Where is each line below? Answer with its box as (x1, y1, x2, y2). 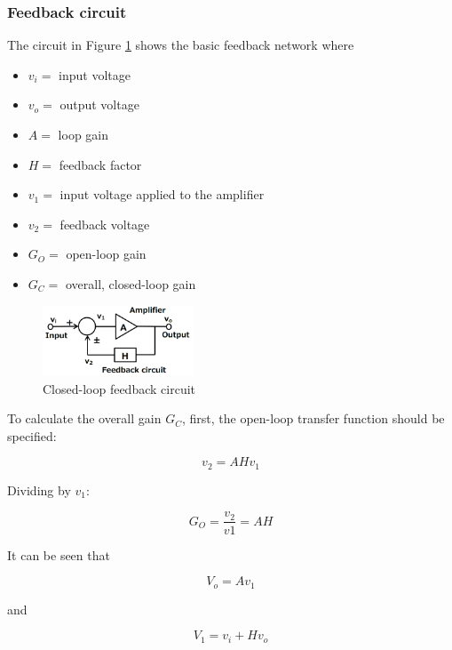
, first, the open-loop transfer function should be (181, 409, 445, 428)
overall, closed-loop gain (65, 274, 196, 293)
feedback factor (59, 155, 142, 173)
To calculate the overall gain (7, 409, 162, 428)
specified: (7, 426, 57, 445)
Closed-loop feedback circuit (43, 379, 196, 397)
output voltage (59, 95, 139, 114)
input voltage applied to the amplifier (59, 185, 265, 204)
